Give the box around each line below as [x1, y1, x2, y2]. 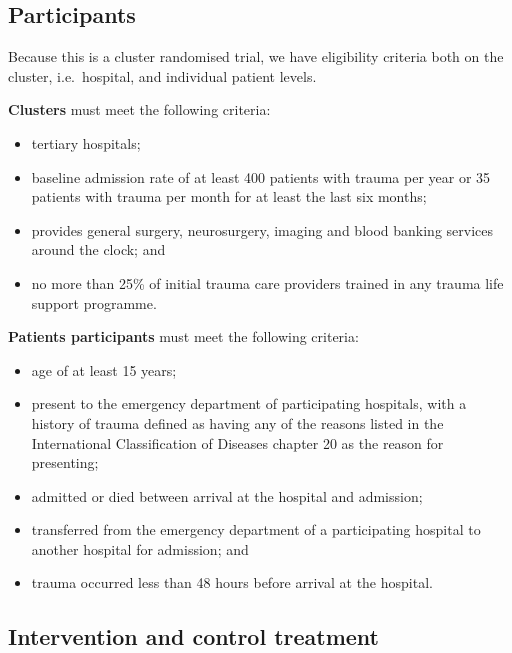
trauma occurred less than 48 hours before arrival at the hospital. [31, 572, 433, 593]
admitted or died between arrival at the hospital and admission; [31, 485, 423, 506]
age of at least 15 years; [31, 359, 177, 380]
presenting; [31, 452, 99, 473]
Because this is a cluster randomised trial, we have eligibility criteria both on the [8, 46, 504, 67]
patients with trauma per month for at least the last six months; [31, 186, 427, 207]
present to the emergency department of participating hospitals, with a [31, 393, 467, 414]
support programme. [31, 292, 157, 313]
